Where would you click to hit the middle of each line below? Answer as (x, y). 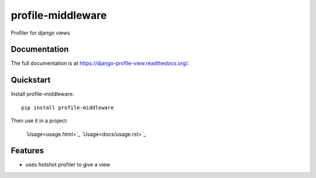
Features (27, 151)
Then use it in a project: (39, 121)
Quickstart (31, 80)
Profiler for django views (40, 33)
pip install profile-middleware (68, 107)
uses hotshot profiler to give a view (68, 165)
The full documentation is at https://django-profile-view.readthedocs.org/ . (100, 63)
